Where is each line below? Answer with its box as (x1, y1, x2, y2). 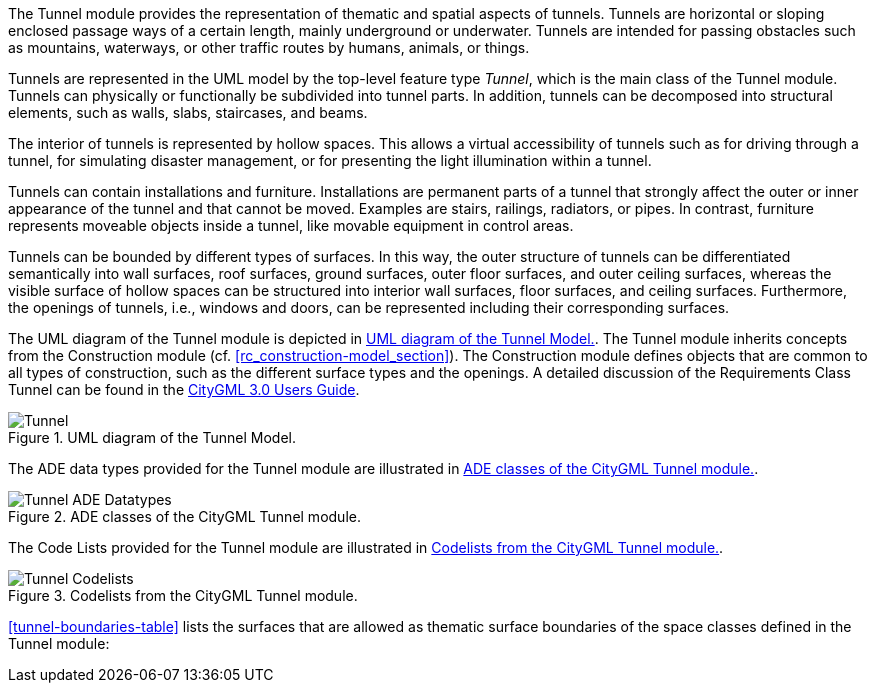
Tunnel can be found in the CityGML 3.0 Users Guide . (8, 381, 360, 398)
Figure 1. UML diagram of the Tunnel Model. (8, 429, 296, 446)
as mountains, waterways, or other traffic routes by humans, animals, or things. (8, 39, 530, 56)
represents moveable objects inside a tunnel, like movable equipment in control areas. (8, 217, 574, 234)
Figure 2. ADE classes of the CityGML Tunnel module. (8, 508, 361, 525)
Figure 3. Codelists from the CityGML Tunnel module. (8, 587, 358, 604)
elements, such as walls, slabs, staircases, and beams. (8, 104, 368, 121)
